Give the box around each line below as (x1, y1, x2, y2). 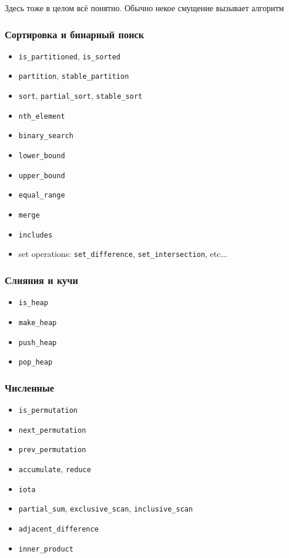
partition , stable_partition (18, 69, 129, 82)
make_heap (18, 318, 57, 327)
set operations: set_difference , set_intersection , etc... (18, 248, 228, 260)
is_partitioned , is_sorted (18, 49, 121, 62)
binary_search (18, 132, 73, 141)
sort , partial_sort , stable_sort (18, 89, 143, 102)
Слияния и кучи (5, 272, 78, 287)
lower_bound (18, 152, 65, 161)
